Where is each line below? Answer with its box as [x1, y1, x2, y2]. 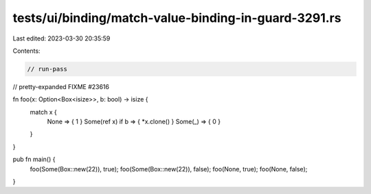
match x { [30, 108, 58, 116]
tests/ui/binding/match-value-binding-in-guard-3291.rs [12, 10, 341, 25]
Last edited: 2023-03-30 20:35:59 [12, 34, 111, 43]
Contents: [12, 47, 41, 55]
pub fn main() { [12, 155, 56, 164]
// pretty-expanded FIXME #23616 [12, 82, 110, 90]
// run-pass [27, 65, 68, 73]
